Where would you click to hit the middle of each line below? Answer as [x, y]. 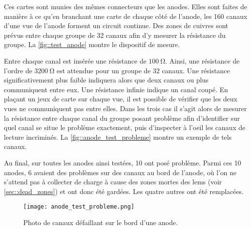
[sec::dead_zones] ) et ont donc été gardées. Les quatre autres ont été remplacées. [124, 191]
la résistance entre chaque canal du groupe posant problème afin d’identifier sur [122, 118]
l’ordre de [18, 70]
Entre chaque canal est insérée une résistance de [75, 60]
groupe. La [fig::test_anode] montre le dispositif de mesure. [92, 44]
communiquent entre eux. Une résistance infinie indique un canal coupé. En [116, 89]
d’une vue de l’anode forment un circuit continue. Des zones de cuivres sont [116, 25]
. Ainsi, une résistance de [203, 60]
